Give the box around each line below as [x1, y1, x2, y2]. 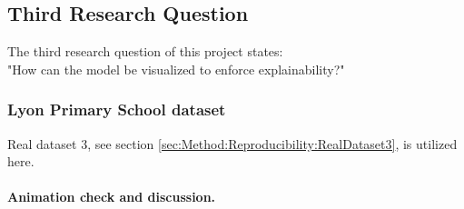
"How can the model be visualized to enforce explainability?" [7, 59, 345, 78]
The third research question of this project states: [7, 42, 283, 61]
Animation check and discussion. [7, 187, 216, 206]
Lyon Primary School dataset [7, 98, 226, 121]
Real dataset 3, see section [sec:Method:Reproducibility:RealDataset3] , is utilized [7, 134, 458, 153]
